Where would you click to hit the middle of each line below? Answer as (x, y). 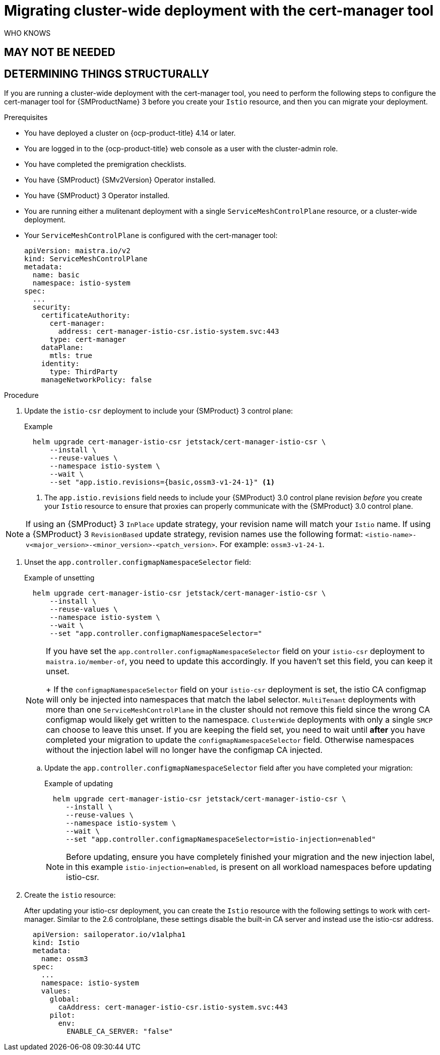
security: (52, 307)
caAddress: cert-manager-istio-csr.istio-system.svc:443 (173, 1007)
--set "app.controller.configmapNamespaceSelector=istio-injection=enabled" (221, 839)
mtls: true (71, 356)
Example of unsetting (59, 578)
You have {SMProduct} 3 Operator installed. (97, 196)
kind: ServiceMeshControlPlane (86, 259)
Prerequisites (26, 118)
